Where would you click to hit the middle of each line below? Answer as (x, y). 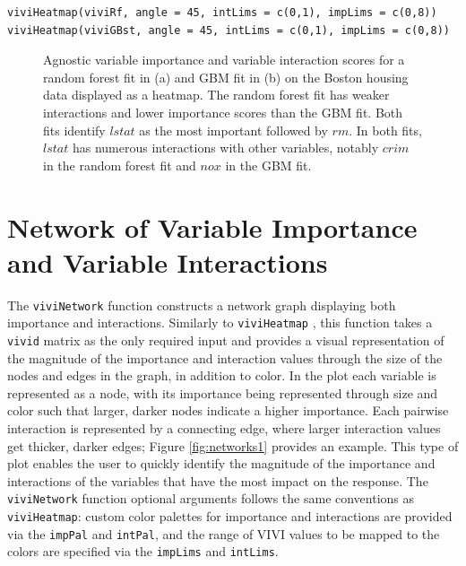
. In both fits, (385, 130)
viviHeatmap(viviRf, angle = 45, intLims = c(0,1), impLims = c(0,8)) (222, 13)
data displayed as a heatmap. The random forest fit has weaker (216, 95)
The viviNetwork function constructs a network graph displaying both (202, 305)
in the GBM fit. (268, 165)
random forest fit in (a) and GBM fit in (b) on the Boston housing (226, 77)
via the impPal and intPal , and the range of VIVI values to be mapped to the (224, 533)
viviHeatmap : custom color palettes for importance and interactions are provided (230, 516)
